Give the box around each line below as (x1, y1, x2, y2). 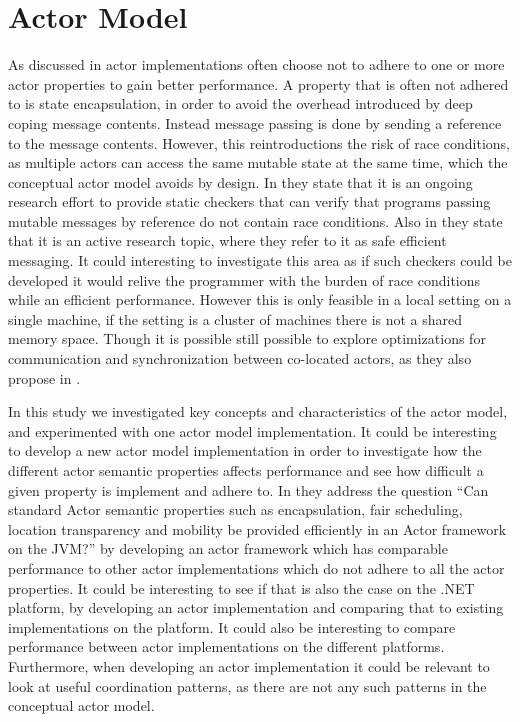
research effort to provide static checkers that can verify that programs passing (8, 191, 491, 212)
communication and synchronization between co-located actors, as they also (8, 348, 472, 369)
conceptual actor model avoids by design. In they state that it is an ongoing (8, 171, 473, 192)
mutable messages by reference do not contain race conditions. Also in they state (8, 210, 503, 231)
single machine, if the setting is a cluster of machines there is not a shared (8, 308, 463, 329)
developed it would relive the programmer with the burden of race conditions (8, 269, 481, 290)
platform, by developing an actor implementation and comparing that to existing (8, 597, 504, 618)
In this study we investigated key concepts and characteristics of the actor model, (8, 401, 508, 422)
